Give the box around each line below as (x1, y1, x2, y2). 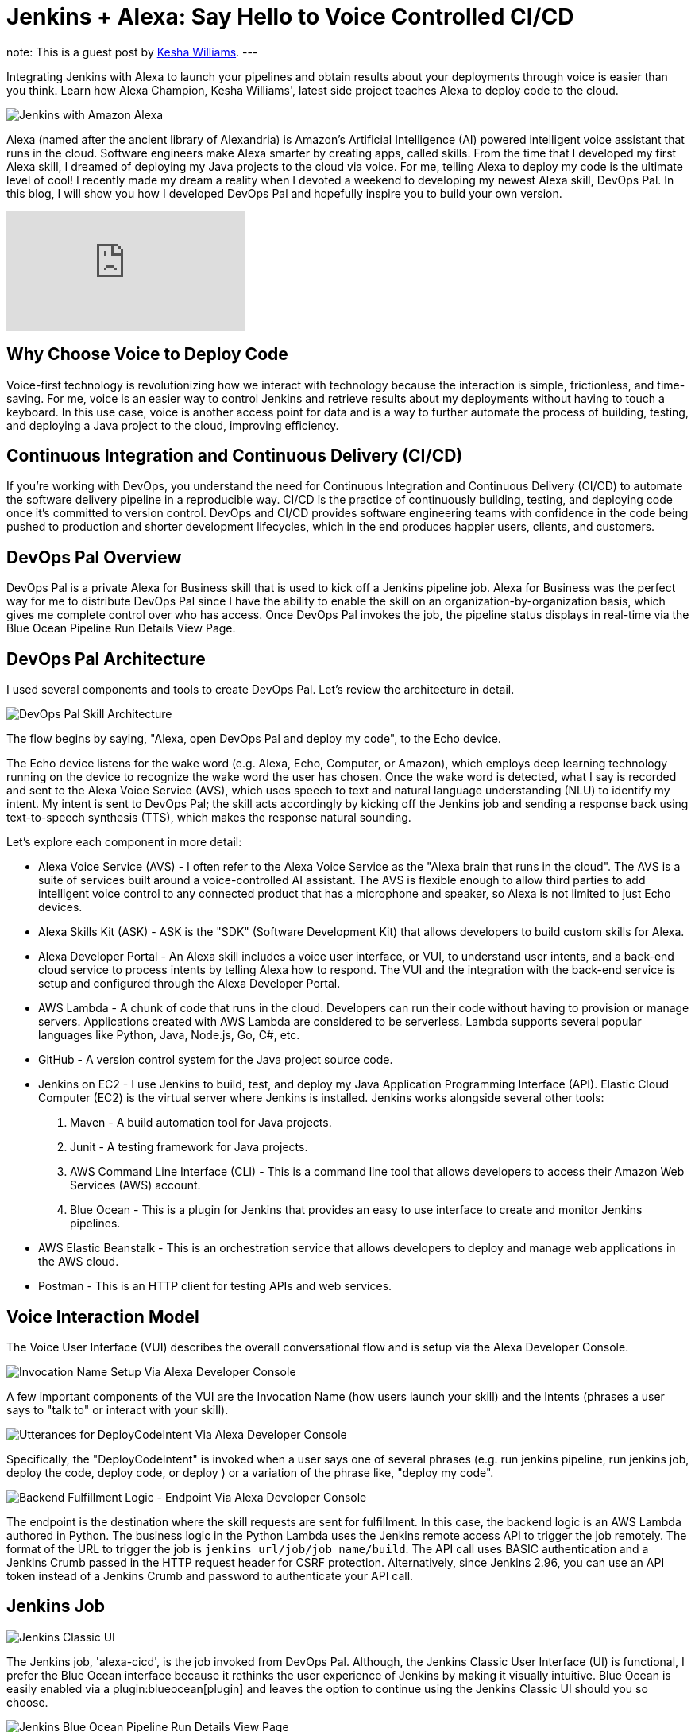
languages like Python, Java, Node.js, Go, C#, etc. (38, 1028, 300, 1042)
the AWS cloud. (38, 1255, 119, 1269)
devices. (38, 900, 83, 914)
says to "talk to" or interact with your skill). (6, 1402, 229, 1417)
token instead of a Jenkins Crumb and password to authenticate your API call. (6, 1568, 414, 1583)
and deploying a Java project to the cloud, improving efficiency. (6, 418, 339, 432)
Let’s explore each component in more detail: (6, 835, 242, 849)
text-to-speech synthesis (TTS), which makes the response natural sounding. (6, 810, 411, 825)
